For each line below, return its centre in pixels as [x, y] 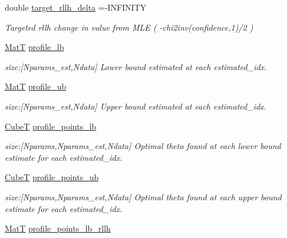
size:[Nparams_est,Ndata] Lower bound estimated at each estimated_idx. [136, 66]
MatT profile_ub [36, 86]
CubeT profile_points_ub [52, 177]
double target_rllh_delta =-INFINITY [76, 7]
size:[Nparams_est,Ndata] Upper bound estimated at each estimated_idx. [136, 106]
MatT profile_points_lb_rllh [58, 228]
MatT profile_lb [34, 47]
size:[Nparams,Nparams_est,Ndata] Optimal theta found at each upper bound [143, 196]
